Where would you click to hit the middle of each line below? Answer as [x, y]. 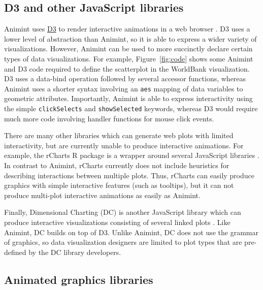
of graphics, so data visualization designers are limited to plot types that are [123, 242]
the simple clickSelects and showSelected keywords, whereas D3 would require [131, 108]
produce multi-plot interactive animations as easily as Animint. [102, 195]
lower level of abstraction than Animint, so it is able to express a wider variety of [130, 38]
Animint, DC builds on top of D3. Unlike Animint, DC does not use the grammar [131, 232]
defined [15, 252]
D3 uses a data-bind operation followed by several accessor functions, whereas [125, 78]
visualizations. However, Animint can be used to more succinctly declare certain [128, 49]
